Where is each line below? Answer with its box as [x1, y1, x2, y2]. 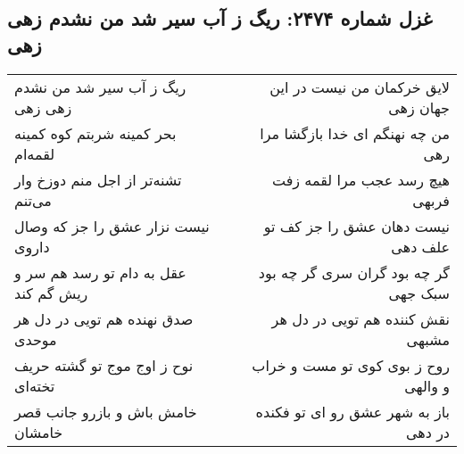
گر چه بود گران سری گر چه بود [258, 261, 450, 283]
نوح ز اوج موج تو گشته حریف [14, 354, 194, 376]
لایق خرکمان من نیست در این [269, 76, 450, 97]
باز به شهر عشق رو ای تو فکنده [255, 400, 450, 422]
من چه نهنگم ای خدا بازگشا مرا [260, 122, 450, 144]
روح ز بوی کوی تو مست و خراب [252, 354, 450, 376]
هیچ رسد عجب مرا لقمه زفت [271, 169, 450, 190]
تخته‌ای [14, 375, 55, 396]
